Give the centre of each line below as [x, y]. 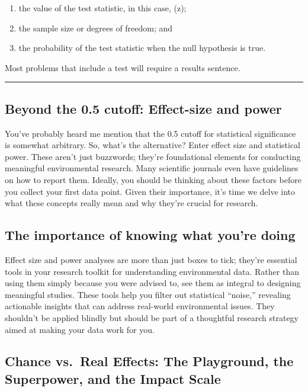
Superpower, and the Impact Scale [113, 378]
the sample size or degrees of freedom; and [96, 28]
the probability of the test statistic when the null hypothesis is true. [142, 48]
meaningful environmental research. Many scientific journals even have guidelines [152, 168]
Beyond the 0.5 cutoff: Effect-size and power [143, 108]
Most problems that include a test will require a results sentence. [123, 67]
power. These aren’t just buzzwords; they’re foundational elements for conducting [153, 156]
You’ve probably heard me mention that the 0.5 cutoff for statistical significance [150, 133]
